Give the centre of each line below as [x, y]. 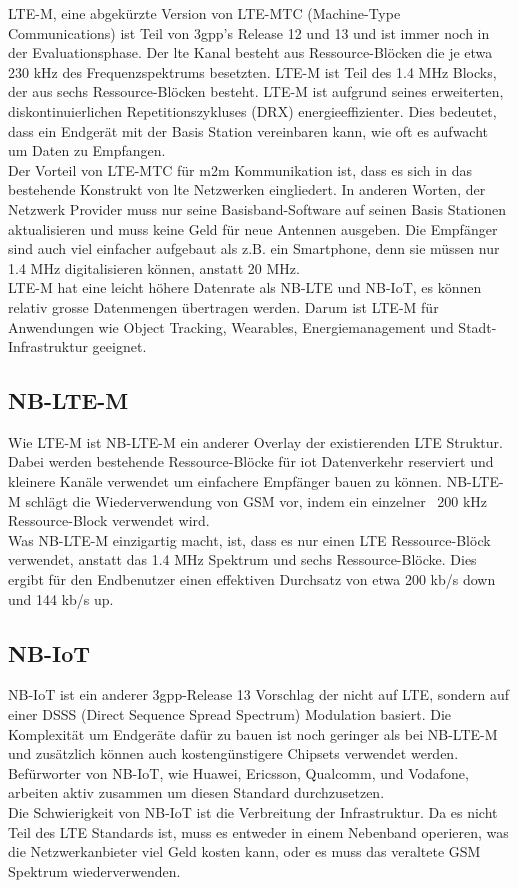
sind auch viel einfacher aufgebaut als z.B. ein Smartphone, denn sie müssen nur [254, 248]
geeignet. [119, 346]
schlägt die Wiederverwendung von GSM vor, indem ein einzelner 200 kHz [256, 500]
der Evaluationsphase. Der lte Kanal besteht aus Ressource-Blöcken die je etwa [250, 52]
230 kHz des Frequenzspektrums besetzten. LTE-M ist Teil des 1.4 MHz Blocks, [252, 71]
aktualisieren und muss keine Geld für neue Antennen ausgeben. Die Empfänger [253, 228]
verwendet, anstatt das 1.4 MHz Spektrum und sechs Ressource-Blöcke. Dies [242, 559]
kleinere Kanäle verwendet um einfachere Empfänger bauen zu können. [225, 481]
